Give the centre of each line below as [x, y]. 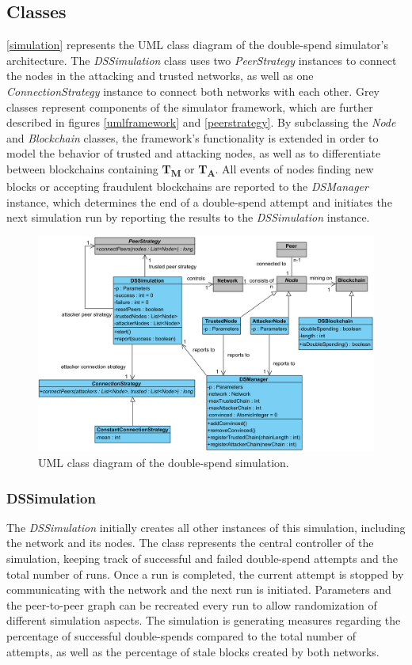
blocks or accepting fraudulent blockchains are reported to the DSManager [187, 186]
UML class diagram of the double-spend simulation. [164, 463]
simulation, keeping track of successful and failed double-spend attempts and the [202, 559]
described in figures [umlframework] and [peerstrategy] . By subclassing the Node [201, 122]
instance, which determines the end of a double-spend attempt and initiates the [199, 201]
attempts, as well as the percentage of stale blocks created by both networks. [193, 651]
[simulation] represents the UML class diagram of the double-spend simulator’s [198, 45]
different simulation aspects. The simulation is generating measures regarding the [204, 620]
